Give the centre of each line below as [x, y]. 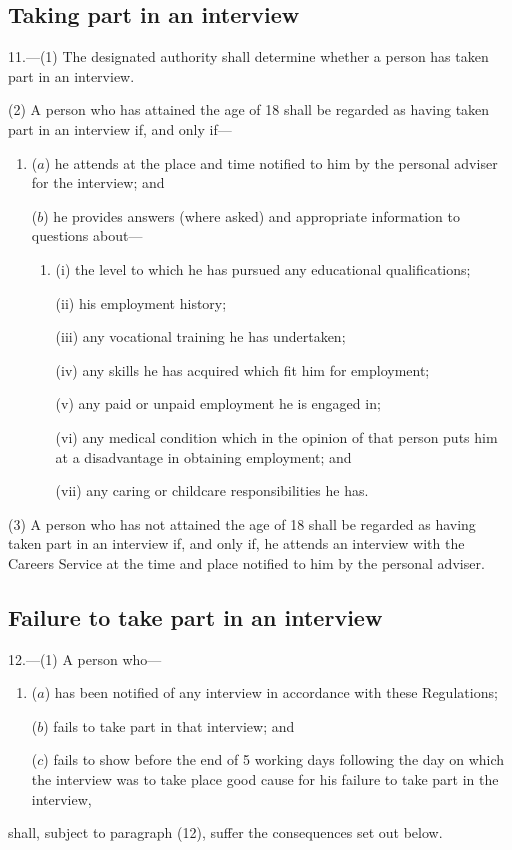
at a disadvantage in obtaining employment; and [203, 456]
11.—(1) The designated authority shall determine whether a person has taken [248, 56]
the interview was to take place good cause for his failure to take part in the [265, 779]
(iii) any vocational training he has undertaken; [200, 336]
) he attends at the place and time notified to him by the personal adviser [271, 162]
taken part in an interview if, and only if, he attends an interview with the [236, 543]
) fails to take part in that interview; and [169, 725]
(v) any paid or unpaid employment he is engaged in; [218, 403]
